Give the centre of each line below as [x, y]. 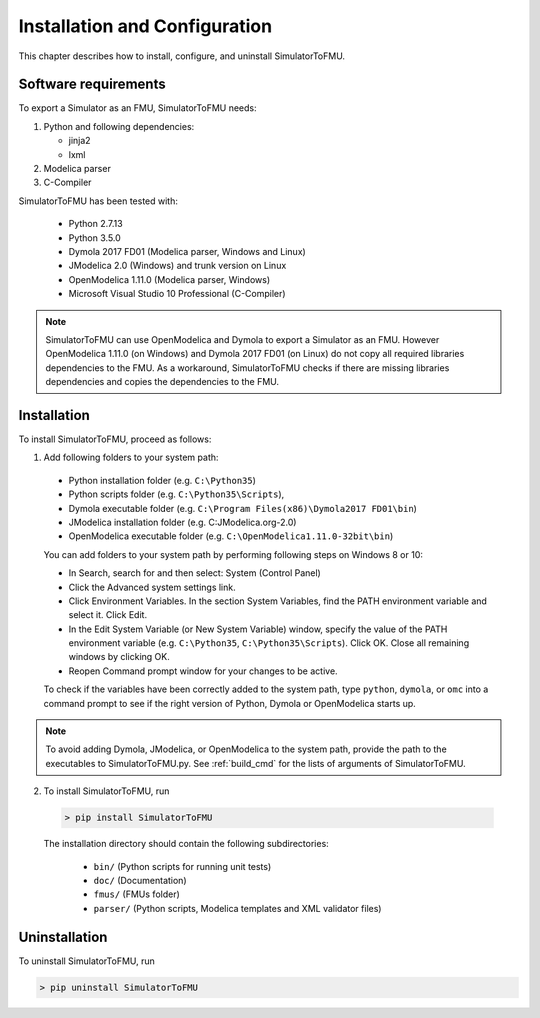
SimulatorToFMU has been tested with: [98, 201]
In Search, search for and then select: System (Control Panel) [195, 573]
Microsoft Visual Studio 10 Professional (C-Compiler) [177, 294]
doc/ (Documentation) [140, 880]
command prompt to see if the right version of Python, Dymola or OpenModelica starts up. [230, 703]
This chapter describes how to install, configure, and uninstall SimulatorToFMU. [181, 56]
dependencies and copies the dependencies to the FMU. [162, 382]
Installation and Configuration [145, 26]
